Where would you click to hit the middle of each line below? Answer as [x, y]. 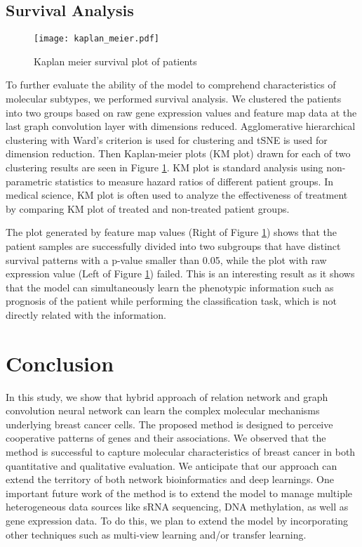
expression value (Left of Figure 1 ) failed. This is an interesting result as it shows [180, 273]
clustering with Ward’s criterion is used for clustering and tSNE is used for [167, 139]
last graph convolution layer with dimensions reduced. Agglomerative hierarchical [181, 126]
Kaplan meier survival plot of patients [115, 61]
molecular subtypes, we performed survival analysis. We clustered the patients [174, 99]
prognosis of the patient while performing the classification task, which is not [171, 301]
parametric [29, 181]
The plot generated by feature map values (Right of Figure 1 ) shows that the [172, 232]
